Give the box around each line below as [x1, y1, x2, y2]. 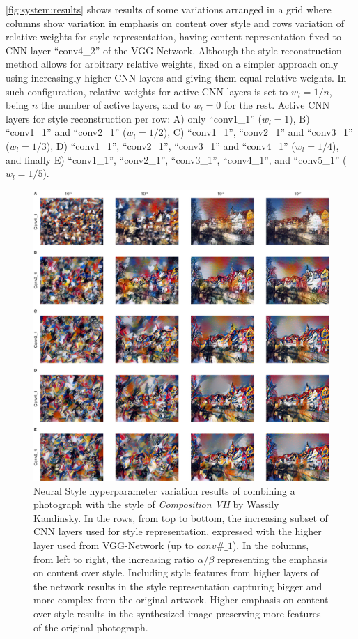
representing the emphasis [217, 551, 328, 566]
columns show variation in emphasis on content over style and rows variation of [6, 15, 344, 30]
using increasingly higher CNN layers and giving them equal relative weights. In [6, 70, 347, 84]
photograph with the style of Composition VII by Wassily [33, 497, 279, 511]
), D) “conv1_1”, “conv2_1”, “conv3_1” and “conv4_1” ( [46, 138, 295, 153]
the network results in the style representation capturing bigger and [33, 578, 322, 593]
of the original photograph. [33, 619, 148, 634]
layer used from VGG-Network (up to [33, 538, 194, 553]
